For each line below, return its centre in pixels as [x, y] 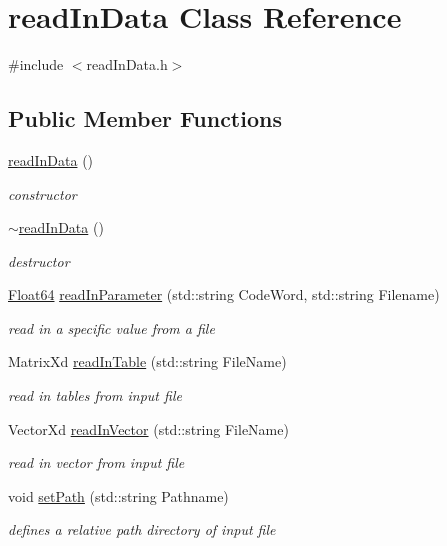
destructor [39, 260]
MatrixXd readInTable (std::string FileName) [147, 361]
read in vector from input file [96, 462]
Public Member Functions [145, 118]
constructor [42, 193]
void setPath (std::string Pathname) [118, 495]
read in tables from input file [95, 395]
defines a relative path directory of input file [142, 529]
